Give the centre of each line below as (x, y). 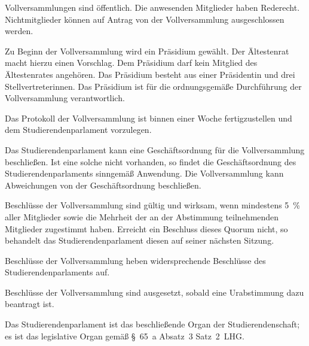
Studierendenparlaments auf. (57, 272)
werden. (19, 31)
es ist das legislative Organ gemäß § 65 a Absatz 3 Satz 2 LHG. (125, 336)
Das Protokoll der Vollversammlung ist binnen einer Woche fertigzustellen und (149, 118)
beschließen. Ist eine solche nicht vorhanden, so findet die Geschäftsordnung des (151, 161)
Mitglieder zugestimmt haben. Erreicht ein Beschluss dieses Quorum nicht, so (146, 228)
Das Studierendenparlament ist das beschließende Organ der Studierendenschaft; (152, 324)
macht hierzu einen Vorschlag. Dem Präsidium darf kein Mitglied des (131, 63)
